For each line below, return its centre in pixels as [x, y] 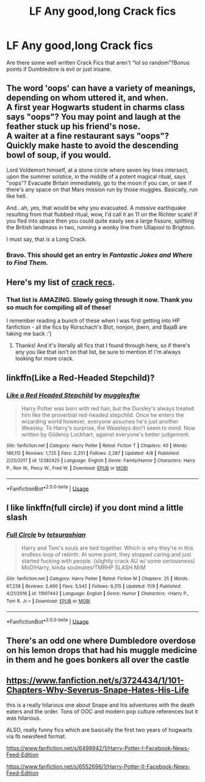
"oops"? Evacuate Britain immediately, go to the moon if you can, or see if [99, 183]
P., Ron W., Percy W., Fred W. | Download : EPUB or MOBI [67, 468]
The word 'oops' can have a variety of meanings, [101, 88]
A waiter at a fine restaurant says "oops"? [88, 136]
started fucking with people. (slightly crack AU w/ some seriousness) [108, 561]
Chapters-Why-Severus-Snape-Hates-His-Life [98, 690]
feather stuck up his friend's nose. [73, 127]
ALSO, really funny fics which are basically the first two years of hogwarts [99, 729]
